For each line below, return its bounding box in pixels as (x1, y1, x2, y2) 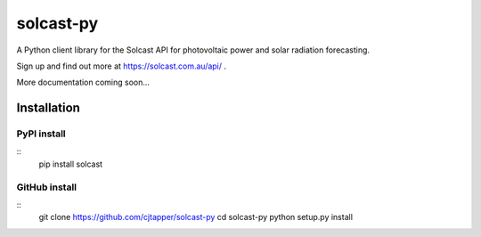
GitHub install (16, 181, 77, 193)
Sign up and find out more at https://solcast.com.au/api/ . (16, 61, 227, 71)
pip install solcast (38, 159, 102, 169)
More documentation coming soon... (16, 77, 151, 88)
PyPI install (16, 127, 66, 140)
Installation (16, 101, 80, 116)
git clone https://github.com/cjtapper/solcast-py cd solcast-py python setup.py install (38, 212, 354, 223)
